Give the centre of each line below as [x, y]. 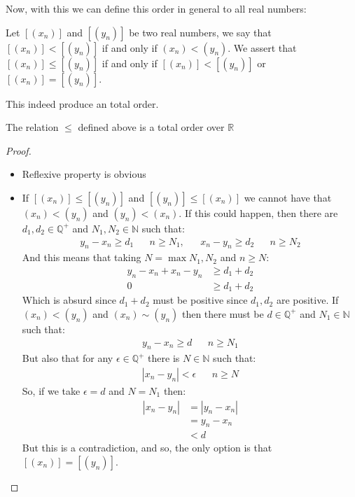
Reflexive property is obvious [84, 174]
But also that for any [68, 358]
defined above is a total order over [151, 127]
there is [164, 358]
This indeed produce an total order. [82, 103]
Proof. [19, 150]
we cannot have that [288, 197]
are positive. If [307, 300]
